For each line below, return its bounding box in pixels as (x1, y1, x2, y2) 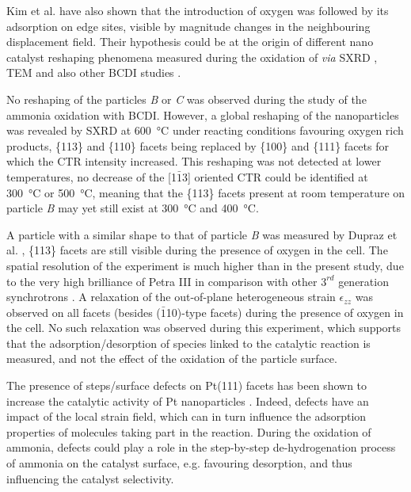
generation (338, 273, 389, 289)
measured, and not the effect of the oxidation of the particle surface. (6, 350, 337, 367)
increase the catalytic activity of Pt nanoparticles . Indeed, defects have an (6, 392, 369, 409)
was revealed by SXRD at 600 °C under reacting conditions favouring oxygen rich (6, 122, 404, 139)
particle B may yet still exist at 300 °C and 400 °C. (6, 200, 259, 216)
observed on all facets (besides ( (6, 303, 161, 320)
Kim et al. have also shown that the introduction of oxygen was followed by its (6, 2, 389, 18)
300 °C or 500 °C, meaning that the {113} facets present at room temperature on (6, 184, 405, 200)
